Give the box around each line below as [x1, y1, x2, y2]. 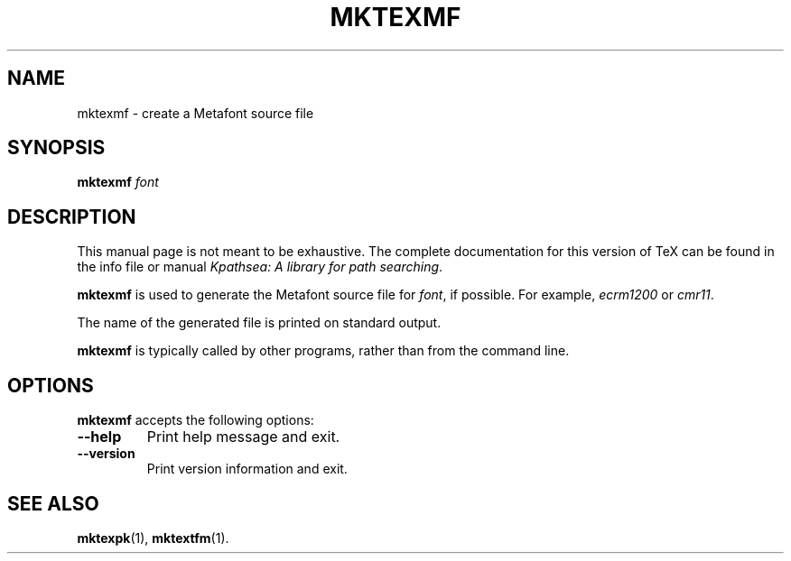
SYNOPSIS [7, 136, 106, 160]
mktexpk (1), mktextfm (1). [77, 529, 229, 546]
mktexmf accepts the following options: [77, 412, 314, 428]
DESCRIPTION [7, 205, 136, 228]
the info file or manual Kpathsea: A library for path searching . [77, 259, 443, 275]
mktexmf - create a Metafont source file [77, 105, 314, 121]
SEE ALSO [7, 492, 99, 515]
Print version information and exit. [146, 461, 348, 477]
